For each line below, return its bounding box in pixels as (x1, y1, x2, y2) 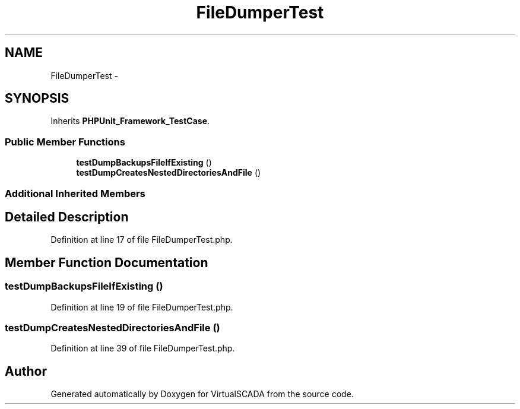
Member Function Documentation (5, 255, 208, 270)
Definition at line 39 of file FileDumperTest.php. (50, 343, 235, 354)
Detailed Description (5, 209, 129, 224)
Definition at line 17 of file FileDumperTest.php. (50, 234, 233, 245)
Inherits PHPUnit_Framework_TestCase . (50, 116, 210, 126)
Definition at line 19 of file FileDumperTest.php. (50, 302, 233, 312)
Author (5, 363, 47, 379)
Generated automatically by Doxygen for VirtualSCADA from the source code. (50, 389, 354, 400)
